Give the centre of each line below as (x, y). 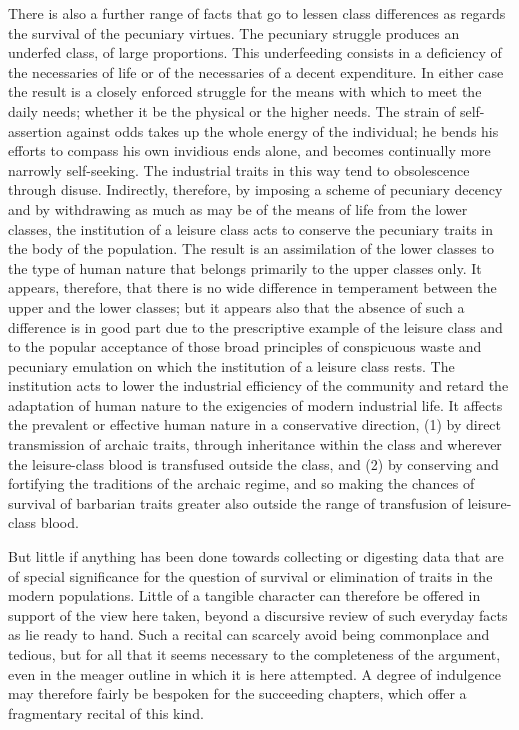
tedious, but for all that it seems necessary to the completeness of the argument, (254, 654)
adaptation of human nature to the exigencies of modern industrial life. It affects (255, 404)
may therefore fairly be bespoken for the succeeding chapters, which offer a (237, 693)
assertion (35, 130)
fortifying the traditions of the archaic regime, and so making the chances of (241, 483)
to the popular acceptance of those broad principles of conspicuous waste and (245, 346)
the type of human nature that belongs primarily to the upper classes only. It (245, 267)
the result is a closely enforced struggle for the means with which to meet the (245, 91)
